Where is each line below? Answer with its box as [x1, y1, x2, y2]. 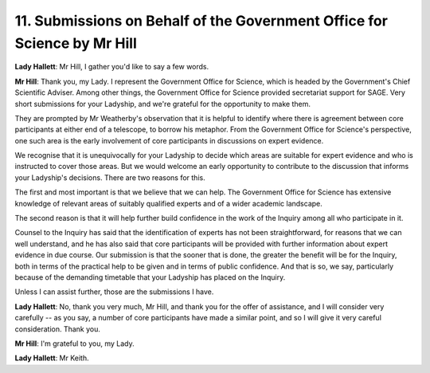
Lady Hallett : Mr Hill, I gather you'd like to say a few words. [14, 62, 209, 72]
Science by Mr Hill [14, 34, 137, 52]
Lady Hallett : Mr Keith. [14, 353, 89, 363]
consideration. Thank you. [14, 324, 101, 334]
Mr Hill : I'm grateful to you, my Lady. [14, 339, 135, 348]
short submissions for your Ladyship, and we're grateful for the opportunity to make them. [14, 99, 311, 108]
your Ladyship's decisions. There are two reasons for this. [14, 172, 206, 183]
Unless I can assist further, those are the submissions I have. [14, 287, 214, 296]
